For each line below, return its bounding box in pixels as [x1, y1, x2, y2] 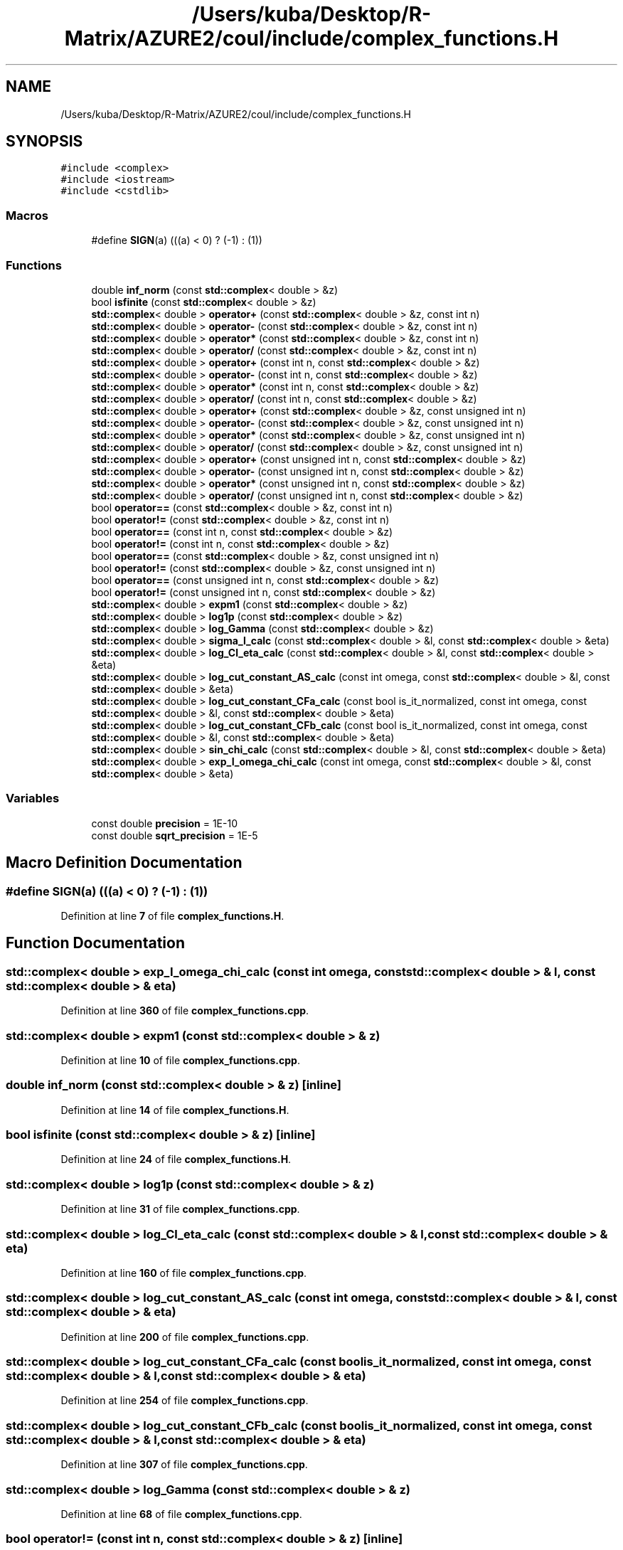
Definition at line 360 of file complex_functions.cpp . [60, 1004, 309, 1017]
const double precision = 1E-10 [91, 817, 238, 829]
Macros [6, 208, 48, 223]
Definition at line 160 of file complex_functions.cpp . [60, 1266, 307, 1279]
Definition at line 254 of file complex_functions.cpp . [60, 1394, 309, 1407]
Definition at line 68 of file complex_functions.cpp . [60, 1507, 302, 1520]
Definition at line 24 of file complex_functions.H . [60, 1153, 292, 1166]
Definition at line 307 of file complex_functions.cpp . [60, 1458, 308, 1471]
